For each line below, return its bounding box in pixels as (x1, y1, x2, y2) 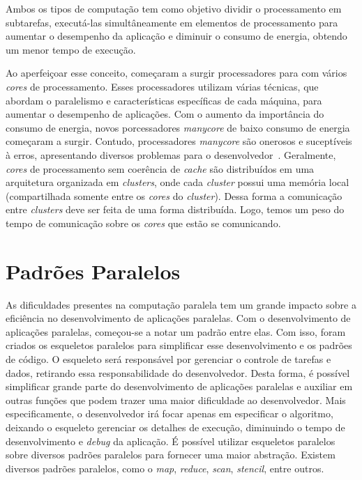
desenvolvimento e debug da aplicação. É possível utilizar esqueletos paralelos (6, 433, 335, 448)
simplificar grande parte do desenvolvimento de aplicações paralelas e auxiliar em (6, 379, 353, 394)
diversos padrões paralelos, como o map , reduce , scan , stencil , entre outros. (6, 460, 324, 475)
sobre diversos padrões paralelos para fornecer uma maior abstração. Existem (6, 447, 335, 462)
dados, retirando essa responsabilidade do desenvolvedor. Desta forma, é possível (6, 365, 350, 380)
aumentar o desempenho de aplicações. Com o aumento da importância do (6, 107, 324, 121)
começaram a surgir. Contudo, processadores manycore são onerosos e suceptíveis (6, 134, 352, 148)
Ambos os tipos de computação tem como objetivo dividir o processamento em (6, 1, 342, 15)
